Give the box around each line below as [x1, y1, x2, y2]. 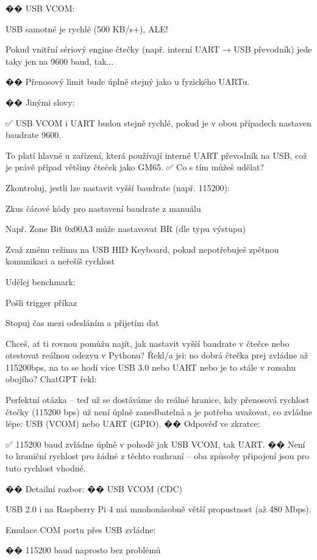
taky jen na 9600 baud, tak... [5, 54, 114, 67]
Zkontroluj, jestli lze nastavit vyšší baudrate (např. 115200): [5, 181, 230, 194]
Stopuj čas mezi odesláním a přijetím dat [5, 316, 159, 329]
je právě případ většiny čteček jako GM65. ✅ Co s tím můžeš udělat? [5, 161, 265, 173]
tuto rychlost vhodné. [5, 462, 86, 475]
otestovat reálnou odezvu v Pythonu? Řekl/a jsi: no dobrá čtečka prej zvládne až [5, 349, 308, 362]
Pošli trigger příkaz [5, 296, 77, 308]
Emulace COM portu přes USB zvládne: [5, 523, 156, 536]
